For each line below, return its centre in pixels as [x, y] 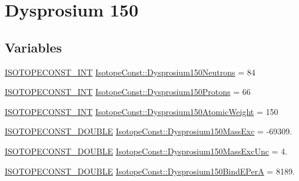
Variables [34, 47]
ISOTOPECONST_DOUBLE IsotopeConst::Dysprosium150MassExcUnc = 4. [146, 151]
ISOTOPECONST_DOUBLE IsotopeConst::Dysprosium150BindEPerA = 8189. [150, 171]
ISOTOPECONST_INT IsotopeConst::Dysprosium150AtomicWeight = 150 [142, 111]
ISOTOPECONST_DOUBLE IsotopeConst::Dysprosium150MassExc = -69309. [149, 131]
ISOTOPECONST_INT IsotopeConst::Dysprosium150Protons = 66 [128, 92]
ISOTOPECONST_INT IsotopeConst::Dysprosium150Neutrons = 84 [130, 72]
